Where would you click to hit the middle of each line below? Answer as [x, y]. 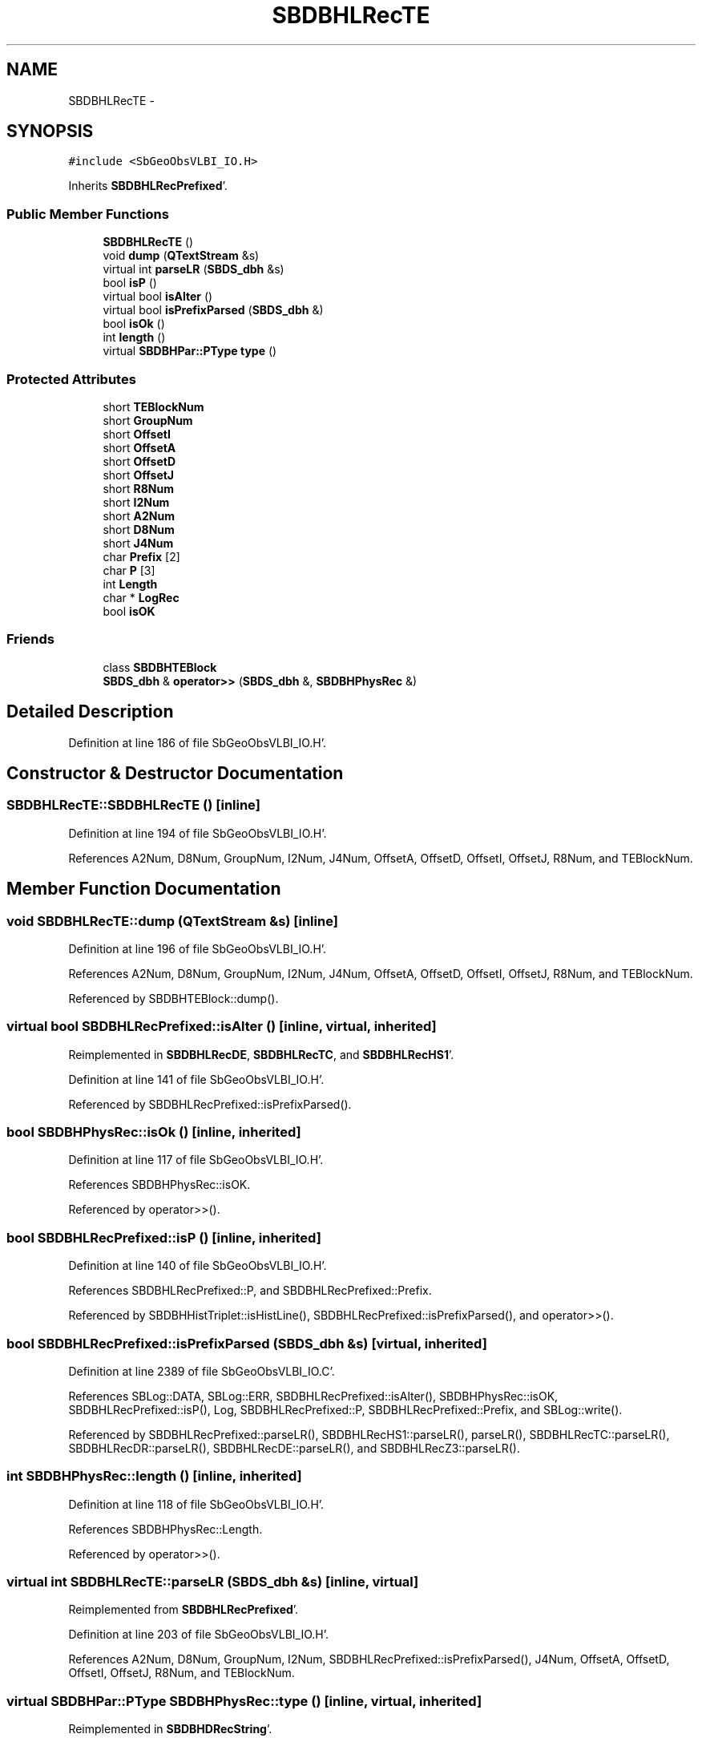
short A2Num [139, 515]
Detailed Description [90, 712]
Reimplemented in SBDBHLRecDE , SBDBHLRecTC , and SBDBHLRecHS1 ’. [261, 1054]
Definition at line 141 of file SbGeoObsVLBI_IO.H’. [196, 1079]
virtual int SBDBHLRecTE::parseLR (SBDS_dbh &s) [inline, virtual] [213, 1582]
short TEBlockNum [153, 406]
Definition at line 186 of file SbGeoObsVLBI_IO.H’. [198, 742]
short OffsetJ [139, 475]
